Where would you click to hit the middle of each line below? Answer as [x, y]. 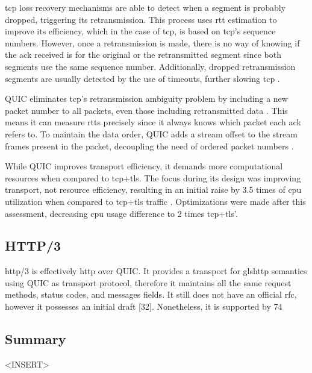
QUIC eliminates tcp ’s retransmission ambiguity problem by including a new [146, 99]
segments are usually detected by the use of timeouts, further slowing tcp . [142, 78]
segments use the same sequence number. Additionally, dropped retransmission [150, 66]
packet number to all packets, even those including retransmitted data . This [146, 110]
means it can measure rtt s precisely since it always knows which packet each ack [153, 122]
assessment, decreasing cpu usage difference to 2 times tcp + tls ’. [121, 213]
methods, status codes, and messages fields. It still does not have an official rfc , [151, 294]
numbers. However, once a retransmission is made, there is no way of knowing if [152, 42]
